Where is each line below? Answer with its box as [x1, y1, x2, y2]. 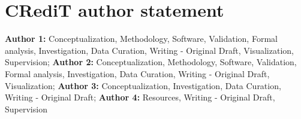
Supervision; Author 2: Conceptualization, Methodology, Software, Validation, [5, 56, 297, 68]
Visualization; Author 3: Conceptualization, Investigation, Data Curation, [5, 79, 281, 91]
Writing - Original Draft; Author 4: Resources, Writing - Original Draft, [5, 91, 275, 103]
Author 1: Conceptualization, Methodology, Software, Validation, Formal [5, 32, 278, 45]
